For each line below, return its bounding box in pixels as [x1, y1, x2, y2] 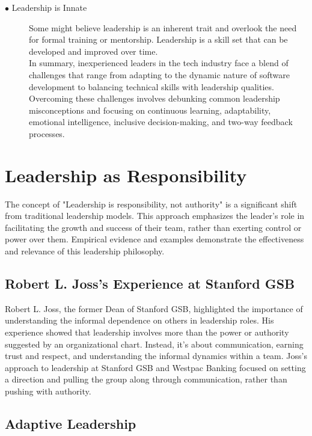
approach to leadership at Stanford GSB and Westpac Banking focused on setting [5, 361, 306, 373]
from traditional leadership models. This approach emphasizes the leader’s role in [5, 209, 305, 222]
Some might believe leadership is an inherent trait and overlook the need [29, 21, 297, 34]
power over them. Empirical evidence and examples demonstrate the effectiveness [5, 233, 304, 245]
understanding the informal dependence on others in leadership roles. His [5, 314, 274, 327]
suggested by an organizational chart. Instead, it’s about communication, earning [5, 337, 304, 350]
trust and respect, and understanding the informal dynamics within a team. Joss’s [5, 349, 307, 362]
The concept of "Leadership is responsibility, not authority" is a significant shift [5, 197, 298, 210]
